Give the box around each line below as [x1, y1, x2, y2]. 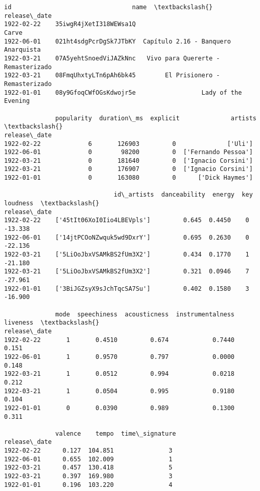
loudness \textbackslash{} [4, 200, 100, 207]
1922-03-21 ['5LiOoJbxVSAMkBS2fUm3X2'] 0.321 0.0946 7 [4, 268, 249, 275]
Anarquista [4, 46, 41, 54]
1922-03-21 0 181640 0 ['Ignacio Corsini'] [4, 157, 253, 164]
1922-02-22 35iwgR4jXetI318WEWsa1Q [4, 20, 136, 28]
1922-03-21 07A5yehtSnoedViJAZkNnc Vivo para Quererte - [4, 54, 220, 62]
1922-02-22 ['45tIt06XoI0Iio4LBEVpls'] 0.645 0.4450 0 [4, 217, 249, 224]
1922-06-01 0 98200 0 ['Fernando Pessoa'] [4, 148, 253, 156]
